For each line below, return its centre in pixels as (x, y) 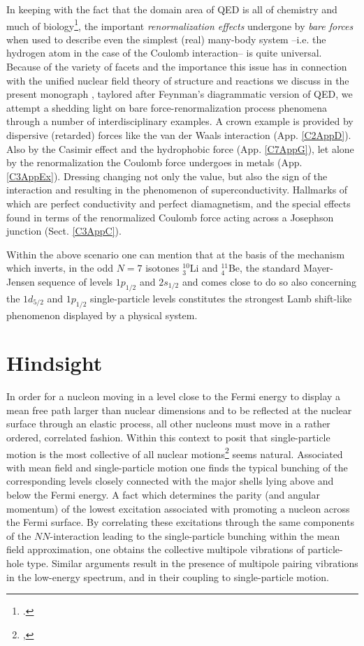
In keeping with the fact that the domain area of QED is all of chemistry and (172, 9)
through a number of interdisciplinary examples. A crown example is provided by (180, 121)
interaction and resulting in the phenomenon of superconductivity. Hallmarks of (177, 190)
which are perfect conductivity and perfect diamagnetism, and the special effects (179, 203)
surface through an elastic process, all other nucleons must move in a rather (168, 424)
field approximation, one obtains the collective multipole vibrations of (155, 549)
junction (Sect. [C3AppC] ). (64, 231)
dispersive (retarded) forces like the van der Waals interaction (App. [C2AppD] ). (179, 135)
